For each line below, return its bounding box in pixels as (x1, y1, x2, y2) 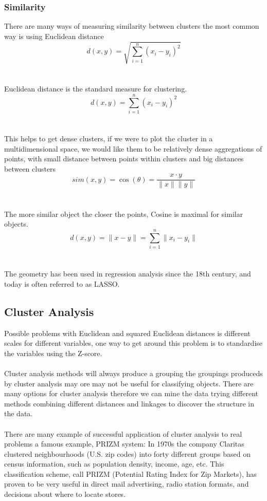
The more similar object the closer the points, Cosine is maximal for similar (4, 208, 243, 219)
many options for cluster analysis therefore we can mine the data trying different (4, 388, 259, 399)
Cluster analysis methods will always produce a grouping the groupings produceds (4, 367, 263, 378)
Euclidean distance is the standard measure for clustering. (4, 83, 187, 94)
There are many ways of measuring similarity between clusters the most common (4, 21, 259, 31)
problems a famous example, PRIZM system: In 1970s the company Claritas (4, 438, 244, 449)
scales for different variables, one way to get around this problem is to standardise (4, 338, 263, 348)
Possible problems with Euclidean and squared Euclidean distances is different (4, 327, 251, 338)
